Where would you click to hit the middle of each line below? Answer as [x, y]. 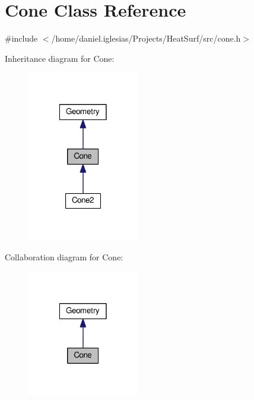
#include [21, 38]
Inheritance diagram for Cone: [60, 58]
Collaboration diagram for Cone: [64, 257]
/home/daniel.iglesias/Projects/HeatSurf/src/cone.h [146, 38]
